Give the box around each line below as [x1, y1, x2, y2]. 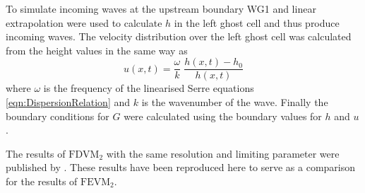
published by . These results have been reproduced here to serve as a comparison [6, 160, 356, 175]
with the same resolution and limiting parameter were [106, 146, 340, 160]
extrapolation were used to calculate [6, 15, 162, 30]
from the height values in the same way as [6, 42, 188, 57]
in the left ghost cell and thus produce [174, 15, 340, 30]
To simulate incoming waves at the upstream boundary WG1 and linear [6, 1, 316, 16]
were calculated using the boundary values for [124, 108, 322, 123]
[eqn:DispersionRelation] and [6, 95, 131, 110]
